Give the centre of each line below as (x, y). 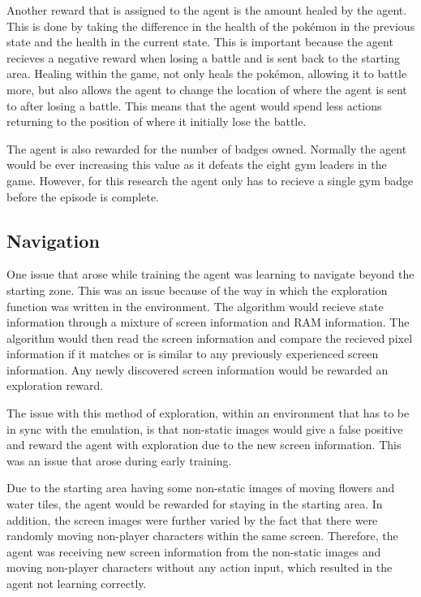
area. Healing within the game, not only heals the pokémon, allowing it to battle (207, 74)
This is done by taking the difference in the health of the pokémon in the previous (211, 26)
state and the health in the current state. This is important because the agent (200, 42)
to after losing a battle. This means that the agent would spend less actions (194, 105)
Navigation (53, 240)
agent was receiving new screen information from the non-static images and (194, 551)
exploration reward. (55, 385)
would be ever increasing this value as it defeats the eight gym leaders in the (197, 164)
